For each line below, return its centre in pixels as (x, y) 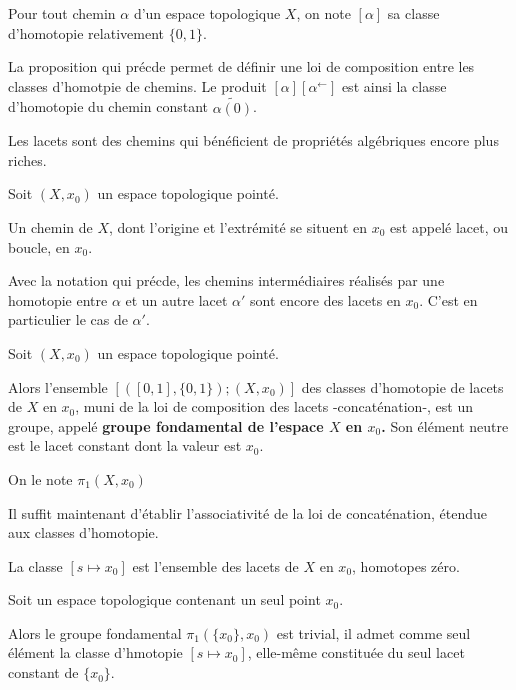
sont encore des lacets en (325, 299)
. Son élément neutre (445, 425)
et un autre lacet (176, 299)
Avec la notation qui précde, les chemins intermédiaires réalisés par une (226, 280)
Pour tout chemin (62, 13)
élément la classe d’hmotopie (95, 652)
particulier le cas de (68, 319)
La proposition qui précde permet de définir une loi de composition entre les (241, 66)
